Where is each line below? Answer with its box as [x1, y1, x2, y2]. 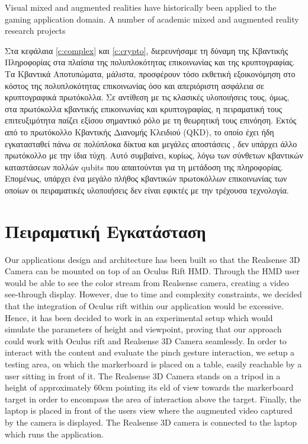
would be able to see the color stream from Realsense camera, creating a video [5, 276, 289, 288]
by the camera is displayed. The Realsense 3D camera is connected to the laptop [5, 416, 297, 428]
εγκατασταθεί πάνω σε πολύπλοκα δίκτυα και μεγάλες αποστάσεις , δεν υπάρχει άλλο [5, 137, 297, 150]
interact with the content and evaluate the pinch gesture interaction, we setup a [5, 346, 295, 359]
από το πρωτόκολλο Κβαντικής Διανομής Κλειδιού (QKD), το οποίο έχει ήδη [5, 125, 274, 138]
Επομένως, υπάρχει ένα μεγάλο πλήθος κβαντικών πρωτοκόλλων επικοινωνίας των [5, 172, 287, 185]
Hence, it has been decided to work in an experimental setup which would [5, 311, 273, 324]
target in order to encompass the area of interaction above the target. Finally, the [5, 392, 301, 405]
